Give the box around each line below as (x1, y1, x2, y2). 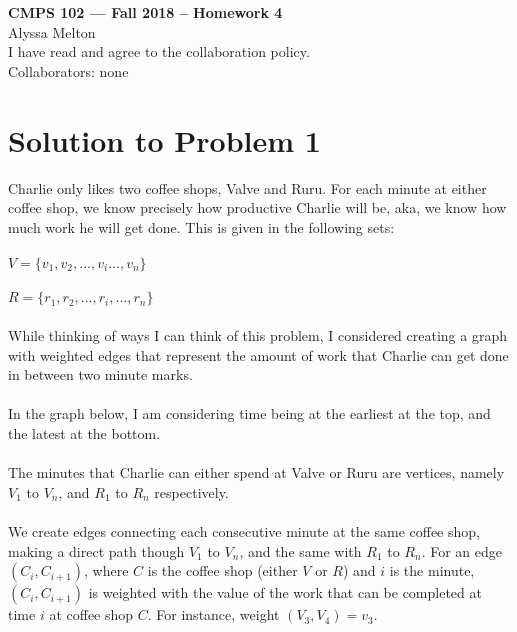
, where (84, 560, 129, 581)
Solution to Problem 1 (8, 119, 321, 160)
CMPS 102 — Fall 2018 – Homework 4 (8, 2, 283, 22)
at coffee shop (49, 604, 134, 625)
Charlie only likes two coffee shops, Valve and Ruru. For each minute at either (8, 177, 487, 198)
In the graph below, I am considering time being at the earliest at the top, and (8, 403, 491, 424)
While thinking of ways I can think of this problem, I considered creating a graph (8, 325, 507, 346)
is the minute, (389, 560, 475, 581)
